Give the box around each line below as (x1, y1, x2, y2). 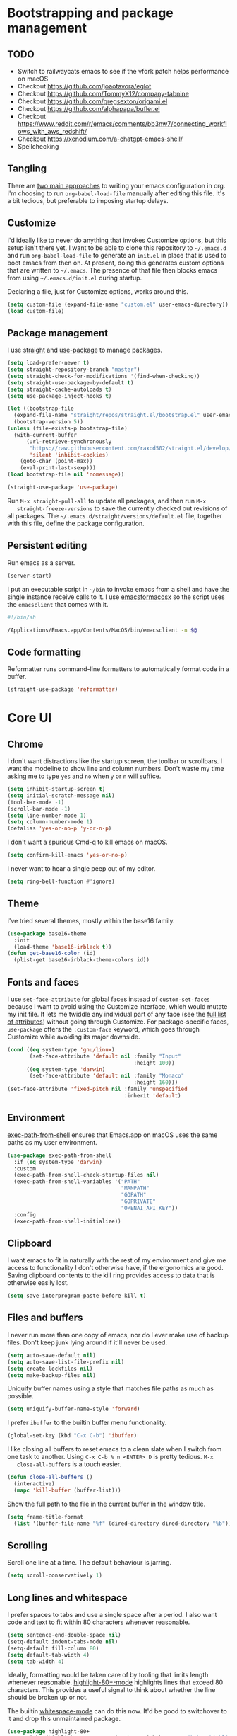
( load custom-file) (7, 307, 65, 314)
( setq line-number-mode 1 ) (7, 812, 87, 819)
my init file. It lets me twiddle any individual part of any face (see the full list (7, 1010, 227, 1018)
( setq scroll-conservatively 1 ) (7, 1572, 102, 1580)
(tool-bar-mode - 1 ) (7, 799, 65, 806)
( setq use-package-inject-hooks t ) (7, 392, 112, 399)
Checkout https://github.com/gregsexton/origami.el (17, 97, 168, 105)
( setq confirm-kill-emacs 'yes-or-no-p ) (7, 852, 128, 859)
